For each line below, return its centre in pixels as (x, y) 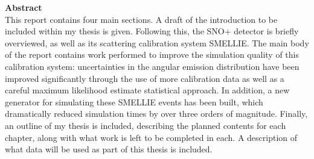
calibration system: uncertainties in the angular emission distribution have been (152, 66)
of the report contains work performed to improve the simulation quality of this (152, 55)
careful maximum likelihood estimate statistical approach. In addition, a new (147, 90)
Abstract (24, 7)
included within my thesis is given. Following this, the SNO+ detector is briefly (152, 31)
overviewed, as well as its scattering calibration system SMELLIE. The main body (157, 42)
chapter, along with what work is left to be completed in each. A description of (151, 137)
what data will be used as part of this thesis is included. (109, 149)
